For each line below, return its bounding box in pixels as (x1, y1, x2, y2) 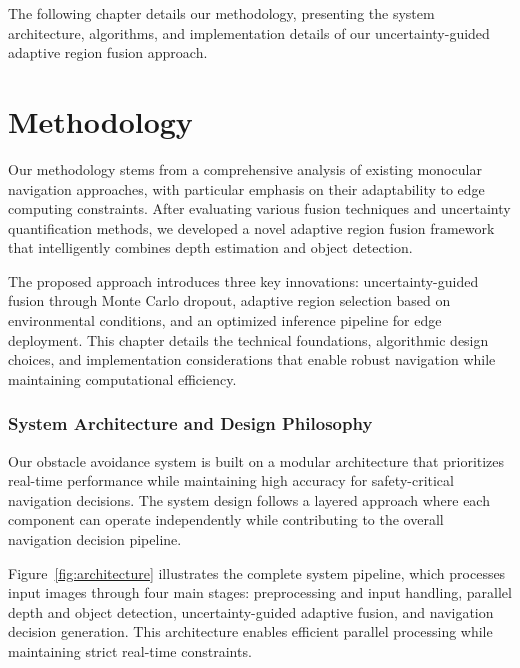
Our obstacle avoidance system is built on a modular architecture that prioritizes (8, 450, 505, 471)
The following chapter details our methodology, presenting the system (8, 3, 435, 23)
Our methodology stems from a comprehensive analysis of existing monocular (8, 158, 482, 179)
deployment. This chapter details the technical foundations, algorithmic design (8, 329, 489, 350)
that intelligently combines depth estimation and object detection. (8, 237, 413, 258)
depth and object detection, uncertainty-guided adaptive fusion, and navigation (8, 601, 494, 622)
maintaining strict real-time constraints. (8, 641, 252, 661)
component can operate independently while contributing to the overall (8, 509, 444, 530)
